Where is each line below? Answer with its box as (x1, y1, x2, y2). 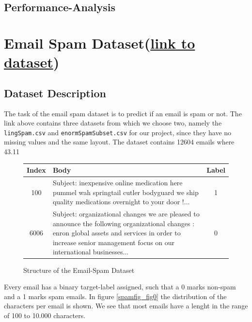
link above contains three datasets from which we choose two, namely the (4, 118, 222, 128)
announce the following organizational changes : (52, 218, 195, 228)
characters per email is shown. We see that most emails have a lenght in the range (4, 301, 248, 311)
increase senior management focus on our (52, 237, 175, 247)
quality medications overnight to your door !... (52, 197, 190, 207)
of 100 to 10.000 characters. (4, 310, 86, 320)
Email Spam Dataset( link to (4, 33, 195, 53)
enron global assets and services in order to (52, 228, 181, 238)
